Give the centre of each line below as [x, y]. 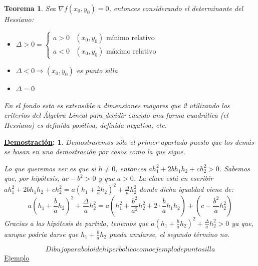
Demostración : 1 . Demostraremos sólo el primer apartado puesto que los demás [129, 142]
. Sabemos [234, 168]
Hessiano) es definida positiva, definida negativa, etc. [85, 124]
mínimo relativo [130, 38]
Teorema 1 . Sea [30, 8]
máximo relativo [131, 51]
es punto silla [97, 70]
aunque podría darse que [41, 234]
